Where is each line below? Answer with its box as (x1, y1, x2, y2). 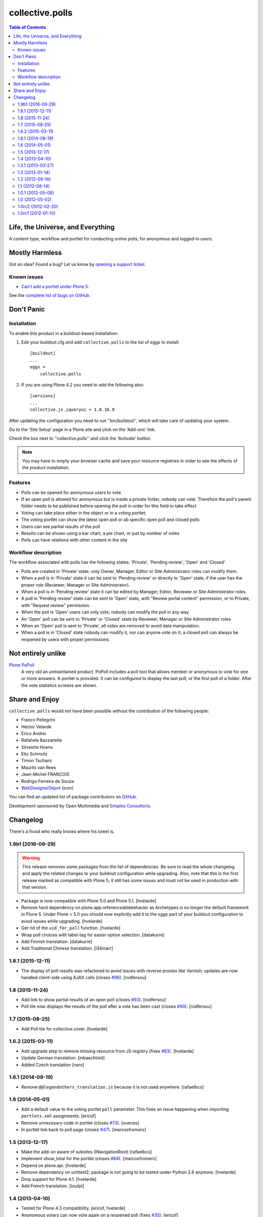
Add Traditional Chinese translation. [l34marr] (21, 945, 113, 951)
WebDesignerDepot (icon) (21, 785, 74, 791)
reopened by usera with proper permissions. (21, 636, 111, 642)
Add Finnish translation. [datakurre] (21, 939, 93, 944)
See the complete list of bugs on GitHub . (9, 293, 91, 298)
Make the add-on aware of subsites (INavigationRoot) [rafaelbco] (21, 1149, 152, 1155)
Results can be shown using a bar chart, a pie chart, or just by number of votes (21, 530, 180, 536)
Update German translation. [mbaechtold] (21, 1055, 105, 1061)
